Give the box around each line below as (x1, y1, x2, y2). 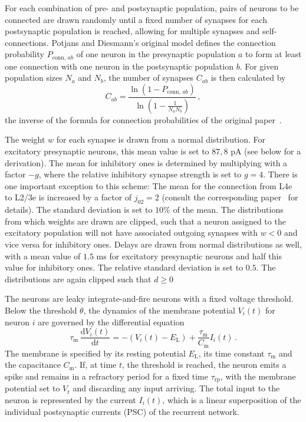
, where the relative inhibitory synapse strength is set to (38, 168, 242, 180)
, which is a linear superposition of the (162, 393, 301, 405)
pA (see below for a (231, 145, 301, 157)
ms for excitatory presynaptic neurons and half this (96, 249, 282, 262)
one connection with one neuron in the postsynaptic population (5, 60, 233, 72)
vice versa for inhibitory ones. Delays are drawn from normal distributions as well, (5, 238, 302, 250)
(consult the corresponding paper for (162, 191, 298, 203)
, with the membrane (220, 370, 296, 382)
